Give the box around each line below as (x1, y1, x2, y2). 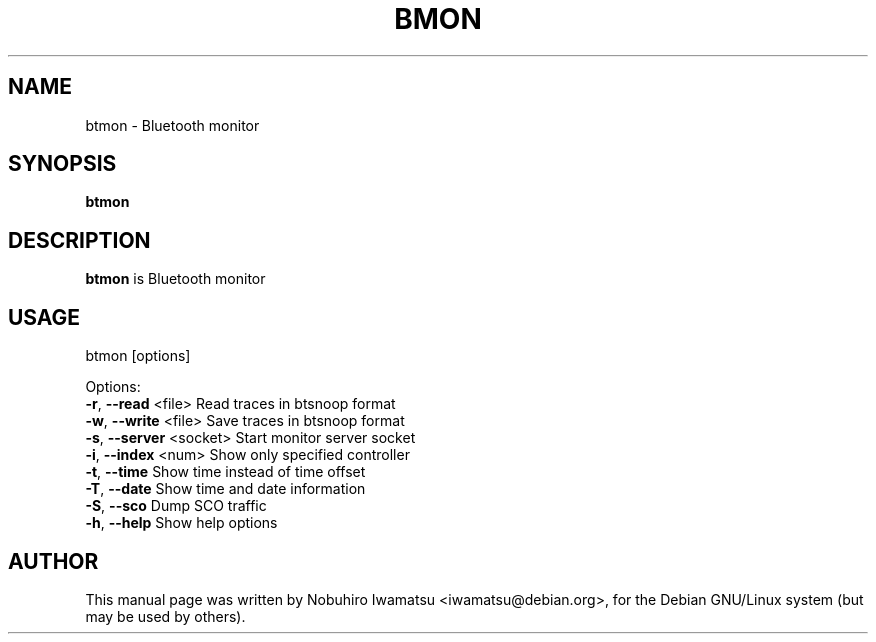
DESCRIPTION (8, 227, 151, 253)
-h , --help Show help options (85, 514, 278, 532)
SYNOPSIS (8, 151, 117, 177)
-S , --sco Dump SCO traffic (85, 497, 267, 515)
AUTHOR (8, 548, 99, 574)
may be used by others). (85, 607, 246, 625)
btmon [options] (85, 347, 191, 365)
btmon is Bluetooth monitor (85, 270, 266, 288)
